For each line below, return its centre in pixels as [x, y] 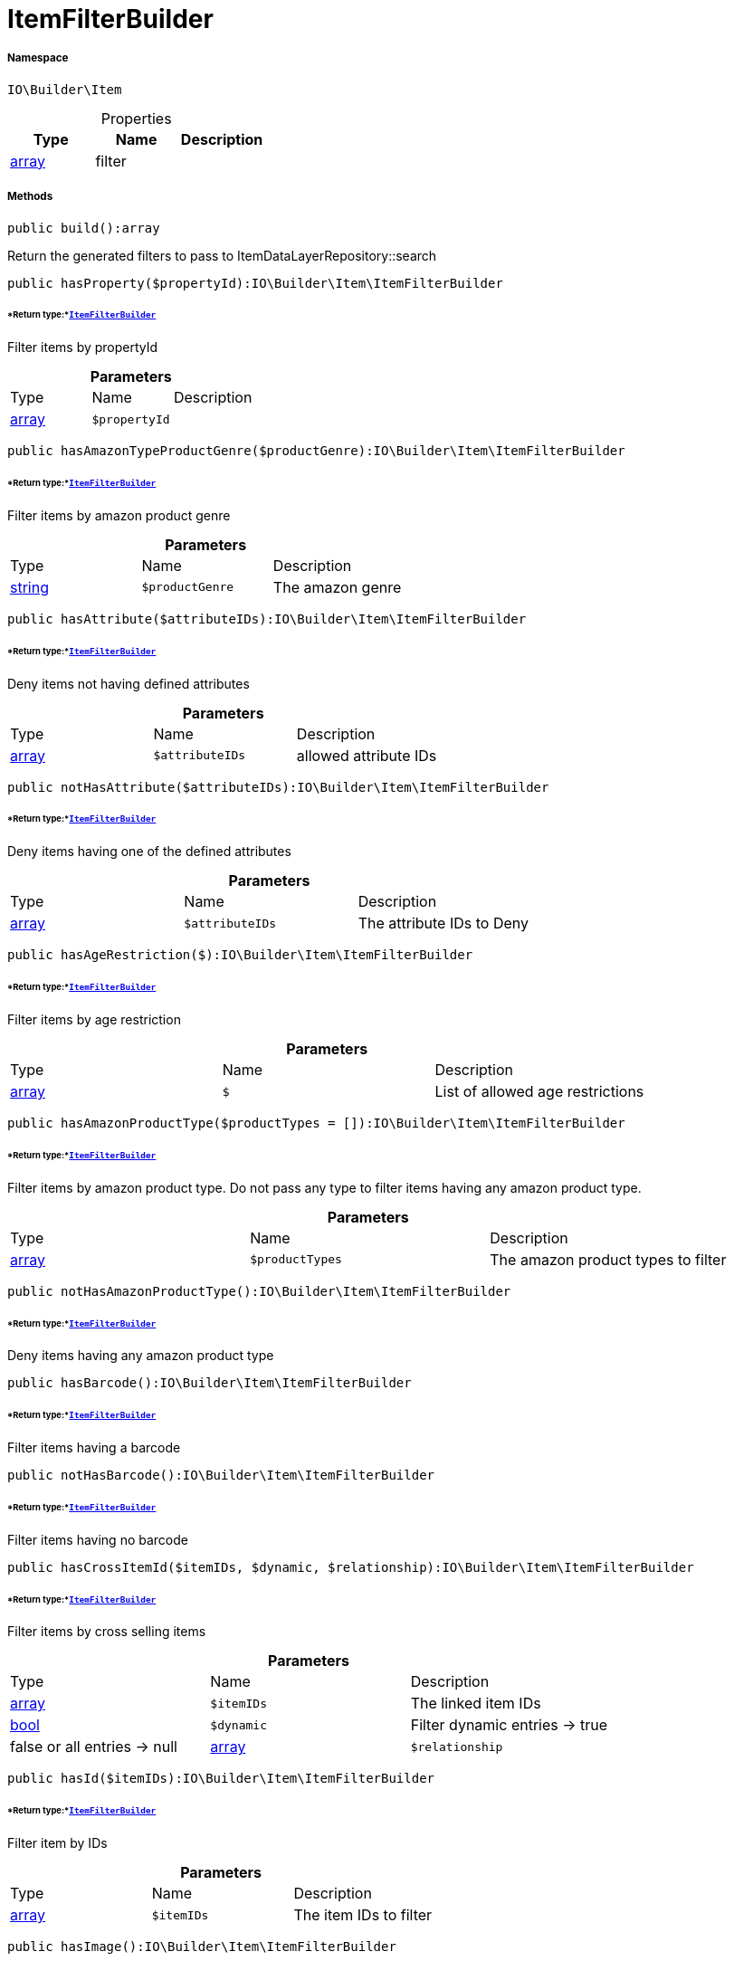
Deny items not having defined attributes [129, 683]
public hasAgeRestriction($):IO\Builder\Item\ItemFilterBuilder [240, 955]
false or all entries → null [94, 1747]
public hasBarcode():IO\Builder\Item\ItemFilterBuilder [210, 1383]
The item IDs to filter [363, 1915]
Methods [30, 197]
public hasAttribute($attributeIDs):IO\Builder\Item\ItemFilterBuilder [267, 619]
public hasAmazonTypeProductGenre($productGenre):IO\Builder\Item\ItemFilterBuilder [316, 451]
